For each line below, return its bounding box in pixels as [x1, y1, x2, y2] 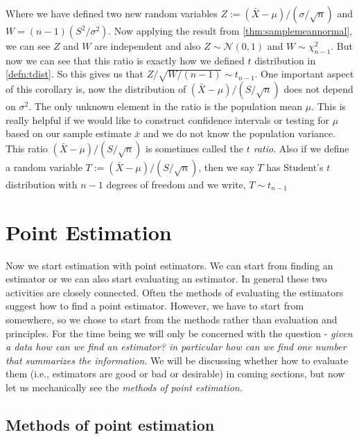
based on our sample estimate [6, 126, 132, 141]
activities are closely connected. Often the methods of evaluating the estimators [6, 285, 344, 299]
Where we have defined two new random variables [6, 6, 218, 20]
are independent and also [94, 39, 201, 53]
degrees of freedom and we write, [106, 177, 246, 191]
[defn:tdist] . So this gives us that [6, 66, 144, 81]
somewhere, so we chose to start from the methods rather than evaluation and [6, 312, 338, 327]
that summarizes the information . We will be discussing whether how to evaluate [6, 352, 349, 367]
